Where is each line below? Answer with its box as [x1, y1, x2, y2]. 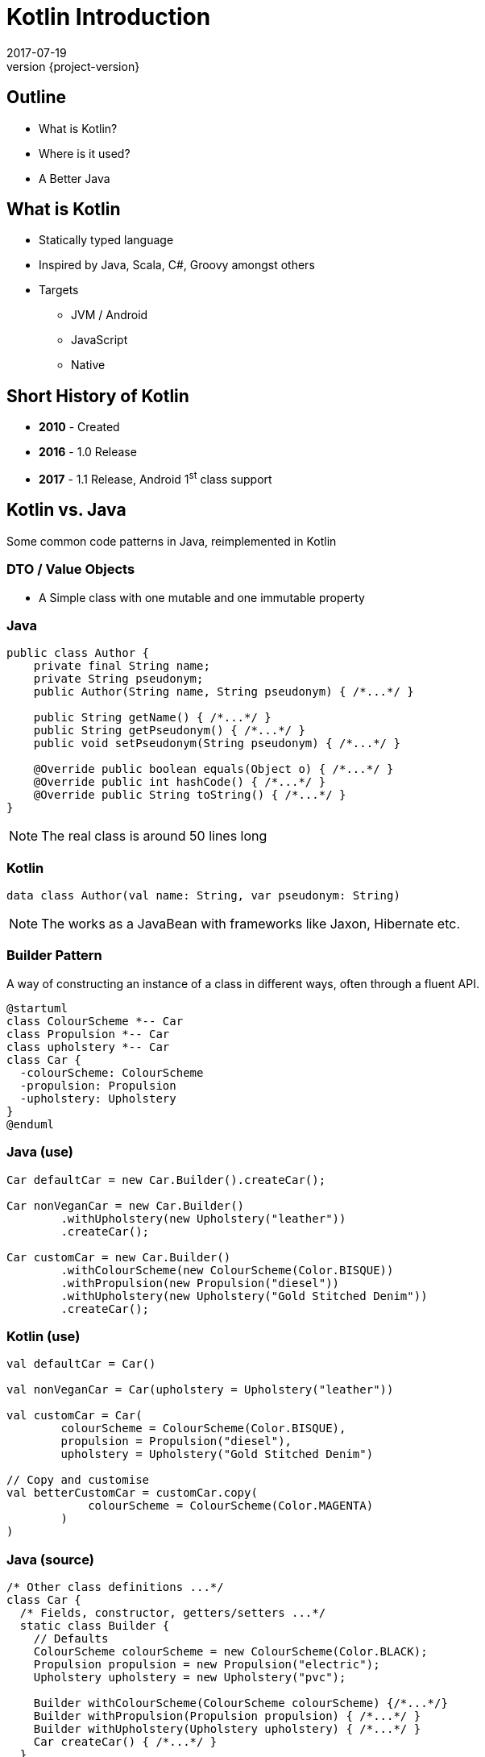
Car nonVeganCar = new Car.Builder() [6, 1198, 245, 1212]
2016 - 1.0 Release [39, 445, 137, 459]
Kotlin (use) [6, 1327, 81, 1344]
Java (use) [6, 1144, 74, 1161]
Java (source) [6, 1551, 94, 1568]
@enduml [6, 1117, 55, 1131]
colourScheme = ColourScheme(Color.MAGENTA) [88, 1499, 374, 1513]
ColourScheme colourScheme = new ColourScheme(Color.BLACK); [33, 1645, 428, 1659]
